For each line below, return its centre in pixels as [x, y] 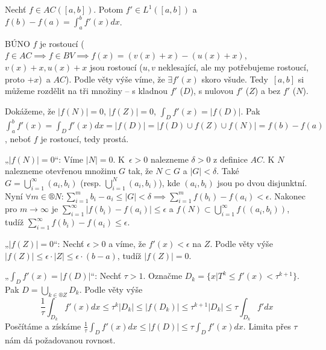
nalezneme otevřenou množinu [61, 171]
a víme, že [127, 243]
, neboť [18, 138]
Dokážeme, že [30, 111]
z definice [230, 159]
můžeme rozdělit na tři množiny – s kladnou [86, 91]
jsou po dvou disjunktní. [262, 182]
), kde [169, 182]
